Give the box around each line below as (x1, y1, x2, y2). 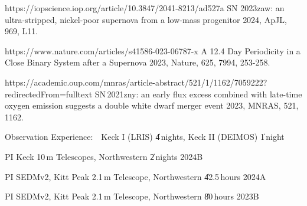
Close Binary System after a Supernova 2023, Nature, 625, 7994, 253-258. (5, 56, 270, 68)
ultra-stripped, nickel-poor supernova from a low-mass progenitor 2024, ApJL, (5, 13, 287, 25)
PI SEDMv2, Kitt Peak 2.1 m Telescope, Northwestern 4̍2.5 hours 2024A (5, 170, 266, 182)
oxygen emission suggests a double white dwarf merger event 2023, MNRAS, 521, (5, 99, 299, 112)
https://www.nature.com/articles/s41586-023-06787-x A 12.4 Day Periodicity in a (5, 44, 301, 57)
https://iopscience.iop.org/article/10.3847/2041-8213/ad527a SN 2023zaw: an (5, 2, 285, 14)
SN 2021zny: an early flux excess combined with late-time (94, 87, 302, 100)
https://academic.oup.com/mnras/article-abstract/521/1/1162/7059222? (5, 76, 267, 88)
